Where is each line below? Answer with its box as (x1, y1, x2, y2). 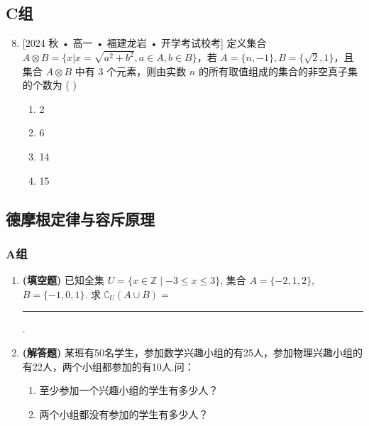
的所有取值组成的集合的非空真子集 (198, 63, 358, 78)
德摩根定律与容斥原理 (6, 207, 155, 229)
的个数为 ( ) (22, 77, 77, 92)
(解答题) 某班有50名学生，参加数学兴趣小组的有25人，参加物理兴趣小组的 (22, 345, 363, 360)
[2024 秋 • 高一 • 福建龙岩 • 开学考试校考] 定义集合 (22, 35, 267, 50)
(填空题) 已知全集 (22, 273, 104, 288)
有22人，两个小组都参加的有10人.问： (22, 359, 194, 373)
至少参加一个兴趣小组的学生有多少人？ (39, 383, 219, 398)
